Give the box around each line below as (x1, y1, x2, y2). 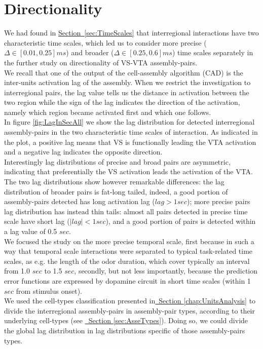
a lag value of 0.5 (4, 226, 57, 236)
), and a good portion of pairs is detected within (105, 216, 256, 226)
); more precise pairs (186, 196, 250, 207)
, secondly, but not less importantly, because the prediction (74, 265, 258, 276)
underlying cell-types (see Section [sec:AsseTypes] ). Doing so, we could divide (4, 315, 248, 326)
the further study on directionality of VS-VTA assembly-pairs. (4, 57, 198, 67)
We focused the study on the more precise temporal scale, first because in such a (4, 236, 254, 246)
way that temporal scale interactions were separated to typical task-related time (4, 246, 253, 256)
